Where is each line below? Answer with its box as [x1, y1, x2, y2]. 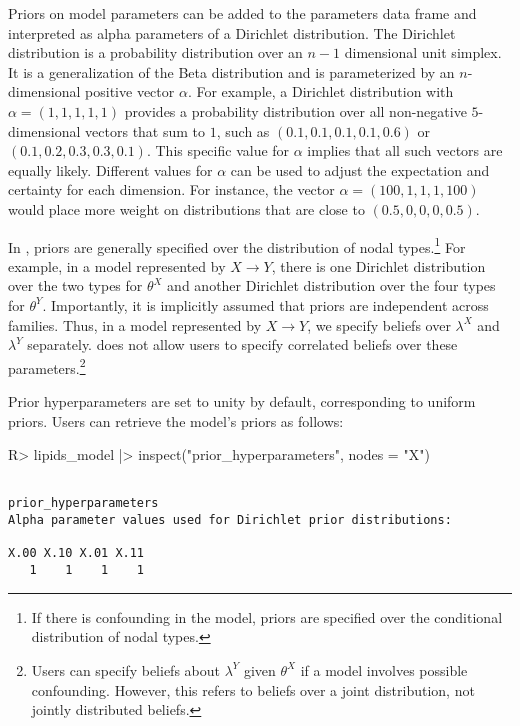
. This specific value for [146, 140, 290, 161]
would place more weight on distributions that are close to [8, 198, 365, 219]
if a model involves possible [300, 659, 468, 680]
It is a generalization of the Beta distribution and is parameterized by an [8, 61, 455, 82]
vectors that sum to [85, 120, 206, 141]
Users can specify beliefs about [31, 659, 220, 680]
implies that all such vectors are [307, 140, 503, 161]
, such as [216, 120, 270, 141]
